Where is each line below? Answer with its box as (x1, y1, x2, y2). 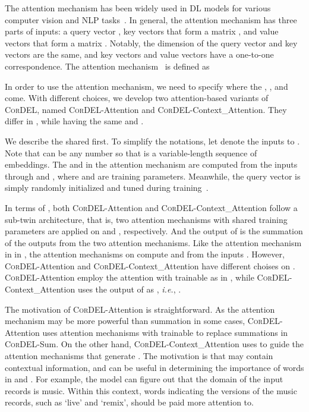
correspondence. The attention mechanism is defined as (5, 59, 210, 72)
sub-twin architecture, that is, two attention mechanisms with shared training (5, 213, 288, 225)
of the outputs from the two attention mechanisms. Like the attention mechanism (5, 236, 302, 249)
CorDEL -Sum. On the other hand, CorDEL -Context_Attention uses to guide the (5, 338, 304, 350)
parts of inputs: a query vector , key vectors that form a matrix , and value (5, 25, 279, 37)
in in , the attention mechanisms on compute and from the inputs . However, (5, 248, 285, 260)
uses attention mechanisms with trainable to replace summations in (42, 326, 288, 338)
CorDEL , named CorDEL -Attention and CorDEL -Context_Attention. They (5, 103, 287, 115)
